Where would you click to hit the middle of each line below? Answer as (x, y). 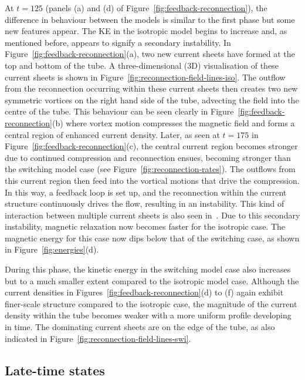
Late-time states (55, 370)
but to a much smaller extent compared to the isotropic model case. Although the (152, 280)
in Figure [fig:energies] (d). (52, 249)
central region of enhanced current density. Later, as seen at (112, 134)
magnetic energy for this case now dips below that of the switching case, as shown (152, 238)
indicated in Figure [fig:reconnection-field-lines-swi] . (98, 338)
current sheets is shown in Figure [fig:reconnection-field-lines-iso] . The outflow (145, 77)
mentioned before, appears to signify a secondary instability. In (118, 42)
